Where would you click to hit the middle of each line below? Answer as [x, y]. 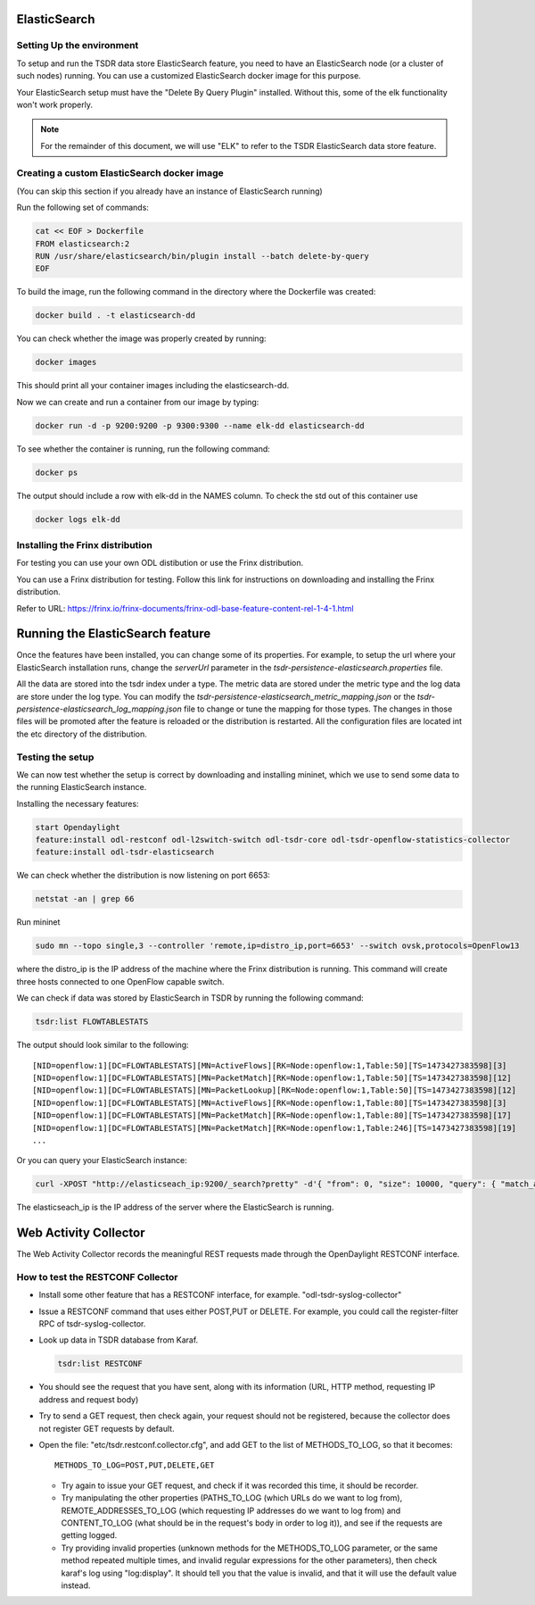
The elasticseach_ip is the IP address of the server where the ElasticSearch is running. [175, 1207]
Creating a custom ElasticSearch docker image [120, 173]
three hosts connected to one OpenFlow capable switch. [120, 981]
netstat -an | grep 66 [85, 899]
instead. [76, 1585]
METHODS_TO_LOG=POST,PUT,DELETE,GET [135, 1465]
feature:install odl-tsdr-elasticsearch [124, 852]
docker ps [57, 472]
